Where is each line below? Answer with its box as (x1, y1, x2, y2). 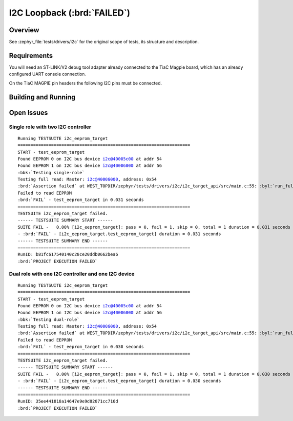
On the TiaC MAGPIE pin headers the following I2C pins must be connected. (9, 80, 162, 86)
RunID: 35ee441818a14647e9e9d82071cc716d (18, 399, 118, 404)
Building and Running (9, 93, 76, 101)
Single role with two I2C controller (9, 123, 91, 130)
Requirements (9, 51, 53, 60)
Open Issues (9, 108, 48, 117)
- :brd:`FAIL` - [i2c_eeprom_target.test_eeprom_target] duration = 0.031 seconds (18, 231, 221, 237)
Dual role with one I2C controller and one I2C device (9, 270, 135, 277)
